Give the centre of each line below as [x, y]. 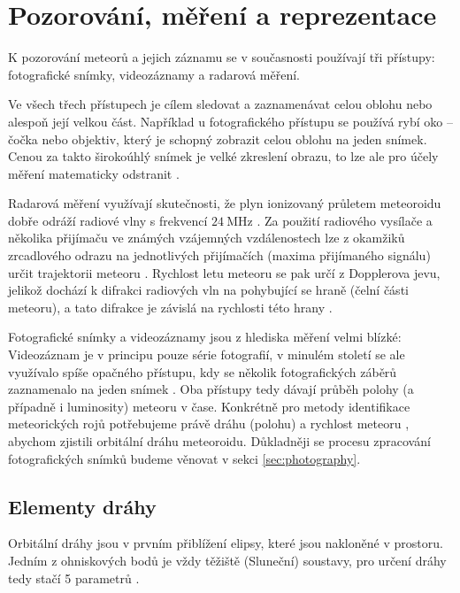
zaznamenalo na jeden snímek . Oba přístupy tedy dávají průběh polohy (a [211, 389]
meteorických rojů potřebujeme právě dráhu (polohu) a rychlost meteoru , [209, 424]
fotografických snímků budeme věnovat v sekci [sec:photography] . [184, 458]
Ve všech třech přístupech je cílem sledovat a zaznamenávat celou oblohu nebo [220, 104]
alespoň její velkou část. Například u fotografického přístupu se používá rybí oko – [230, 121]
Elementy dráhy [82, 506]
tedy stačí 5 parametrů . [74, 578]
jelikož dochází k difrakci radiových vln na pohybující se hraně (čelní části [208, 290]
